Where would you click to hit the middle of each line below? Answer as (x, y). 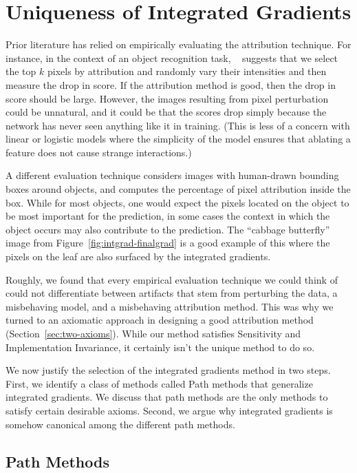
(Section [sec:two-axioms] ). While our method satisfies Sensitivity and (153, 333)
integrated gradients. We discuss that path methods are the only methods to (167, 397)
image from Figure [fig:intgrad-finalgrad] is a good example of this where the (168, 243)
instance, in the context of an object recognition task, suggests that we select (172, 57)
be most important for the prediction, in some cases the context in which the (168, 216)
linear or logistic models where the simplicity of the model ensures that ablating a (178, 139)
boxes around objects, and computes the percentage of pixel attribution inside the (178, 189)
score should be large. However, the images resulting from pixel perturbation (167, 98)
